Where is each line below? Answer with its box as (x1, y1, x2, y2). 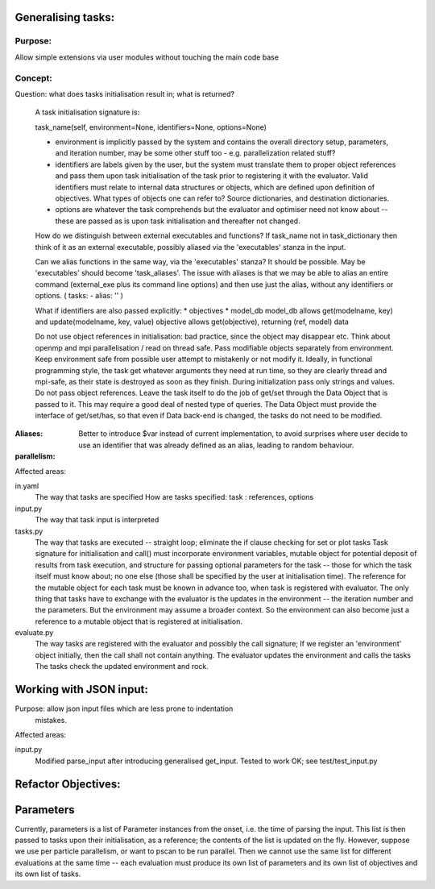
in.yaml (14, 481, 39, 491)
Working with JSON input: (14, 683, 148, 696)
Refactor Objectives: (14, 777, 121, 791)
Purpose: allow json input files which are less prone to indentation (14, 704, 234, 713)
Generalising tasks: (14, 10, 115, 24)
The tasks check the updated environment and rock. (35, 662, 209, 671)
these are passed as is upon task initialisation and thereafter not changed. (55, 216, 301, 226)
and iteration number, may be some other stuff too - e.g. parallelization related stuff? (55, 148, 336, 158)
